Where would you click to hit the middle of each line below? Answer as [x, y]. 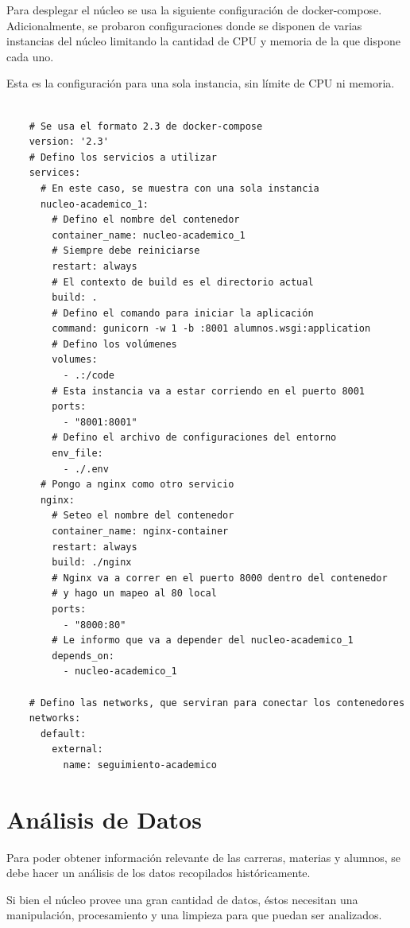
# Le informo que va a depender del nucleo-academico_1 [203, 641]
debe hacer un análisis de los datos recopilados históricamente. [159, 873]
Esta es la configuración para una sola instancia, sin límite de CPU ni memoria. [201, 83]
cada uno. [30, 56]
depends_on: [83, 656]
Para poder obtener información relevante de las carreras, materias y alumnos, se [203, 857]
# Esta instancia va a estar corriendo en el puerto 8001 [209, 391]
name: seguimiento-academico [140, 765]
